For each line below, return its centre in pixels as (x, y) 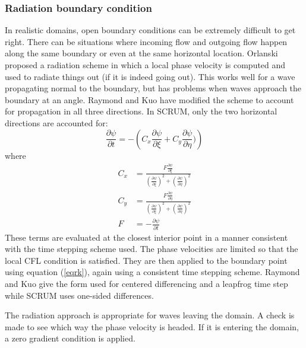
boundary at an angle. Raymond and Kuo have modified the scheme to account (149, 99)
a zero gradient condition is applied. (70, 338)
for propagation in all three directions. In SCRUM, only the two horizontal (141, 111)
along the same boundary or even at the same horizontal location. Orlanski (141, 53)
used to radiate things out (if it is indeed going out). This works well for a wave (150, 76)
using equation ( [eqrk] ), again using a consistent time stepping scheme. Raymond (152, 272)
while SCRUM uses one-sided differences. (79, 295)
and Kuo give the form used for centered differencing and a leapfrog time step (146, 283)
